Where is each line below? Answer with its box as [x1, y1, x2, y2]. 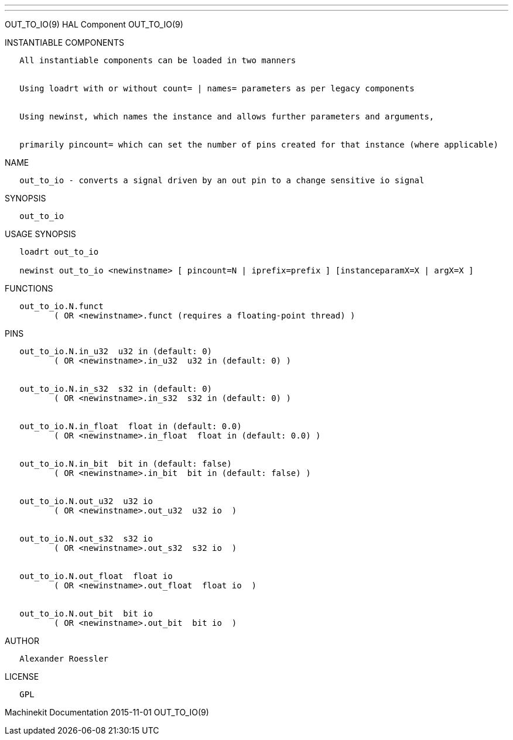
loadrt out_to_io [19, 247, 99, 256]
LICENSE [5, 672, 39, 681]
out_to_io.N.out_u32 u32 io [19, 496, 153, 506]
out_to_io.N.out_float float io [19, 571, 173, 581]
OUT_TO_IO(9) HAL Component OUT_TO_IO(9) [5, 19, 183, 29]
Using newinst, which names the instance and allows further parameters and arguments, [19, 112, 435, 121]
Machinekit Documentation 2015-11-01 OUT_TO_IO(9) [5, 707, 209, 717]
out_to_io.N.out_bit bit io [19, 609, 153, 618]
